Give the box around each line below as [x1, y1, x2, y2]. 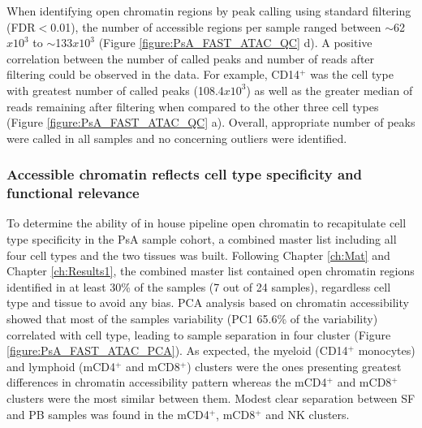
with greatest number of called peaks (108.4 [6, 81, 224, 98]
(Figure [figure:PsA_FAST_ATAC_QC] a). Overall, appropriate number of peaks [6, 114, 416, 131]
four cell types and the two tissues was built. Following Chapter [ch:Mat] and [6, 246, 390, 263]
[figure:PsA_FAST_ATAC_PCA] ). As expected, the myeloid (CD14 [6, 342, 348, 359]
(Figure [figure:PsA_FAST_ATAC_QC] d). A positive [98, 34, 372, 51]
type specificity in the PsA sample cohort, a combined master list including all [6, 231, 397, 248]
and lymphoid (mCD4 [6, 357, 115, 374]
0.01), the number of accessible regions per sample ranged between [50, 18, 381, 35]
